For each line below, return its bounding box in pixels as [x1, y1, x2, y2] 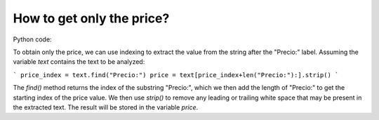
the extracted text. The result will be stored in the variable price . [13, 102, 199, 112]
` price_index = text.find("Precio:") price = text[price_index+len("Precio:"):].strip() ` [13, 71, 339, 79]
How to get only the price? [13, 11, 170, 26]
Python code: [13, 35, 52, 44]
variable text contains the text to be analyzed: [13, 58, 145, 66]
